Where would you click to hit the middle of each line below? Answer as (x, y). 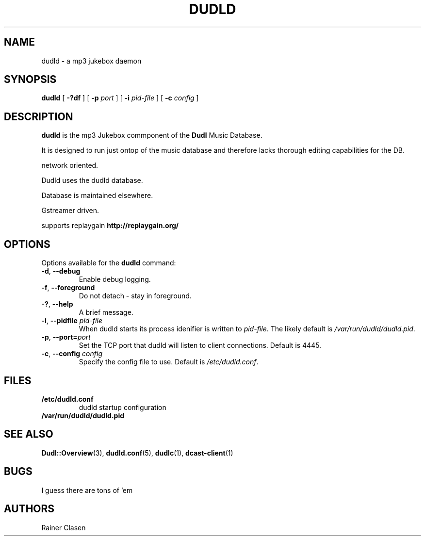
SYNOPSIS (30, 80)
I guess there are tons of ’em (87, 490)
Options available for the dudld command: (109, 263)
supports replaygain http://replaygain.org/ (110, 226)
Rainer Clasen (64, 527)
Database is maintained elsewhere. (97, 196)
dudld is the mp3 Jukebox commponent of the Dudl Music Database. (152, 135)
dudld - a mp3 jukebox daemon (91, 61)
